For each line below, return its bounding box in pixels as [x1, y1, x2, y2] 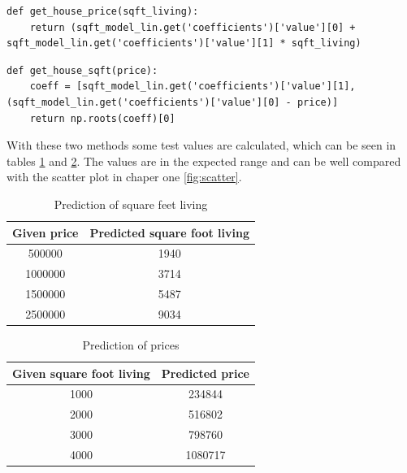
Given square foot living [12, 364, 150, 381]
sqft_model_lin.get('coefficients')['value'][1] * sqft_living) [6, 37, 362, 50]
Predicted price [161, 364, 249, 381]
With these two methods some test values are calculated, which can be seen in [6, 137, 396, 154]
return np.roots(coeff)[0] [29, 112, 175, 124]
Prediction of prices [82, 336, 180, 353]
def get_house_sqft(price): [6, 64, 158, 76]
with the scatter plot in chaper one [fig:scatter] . [6, 168, 242, 185]
